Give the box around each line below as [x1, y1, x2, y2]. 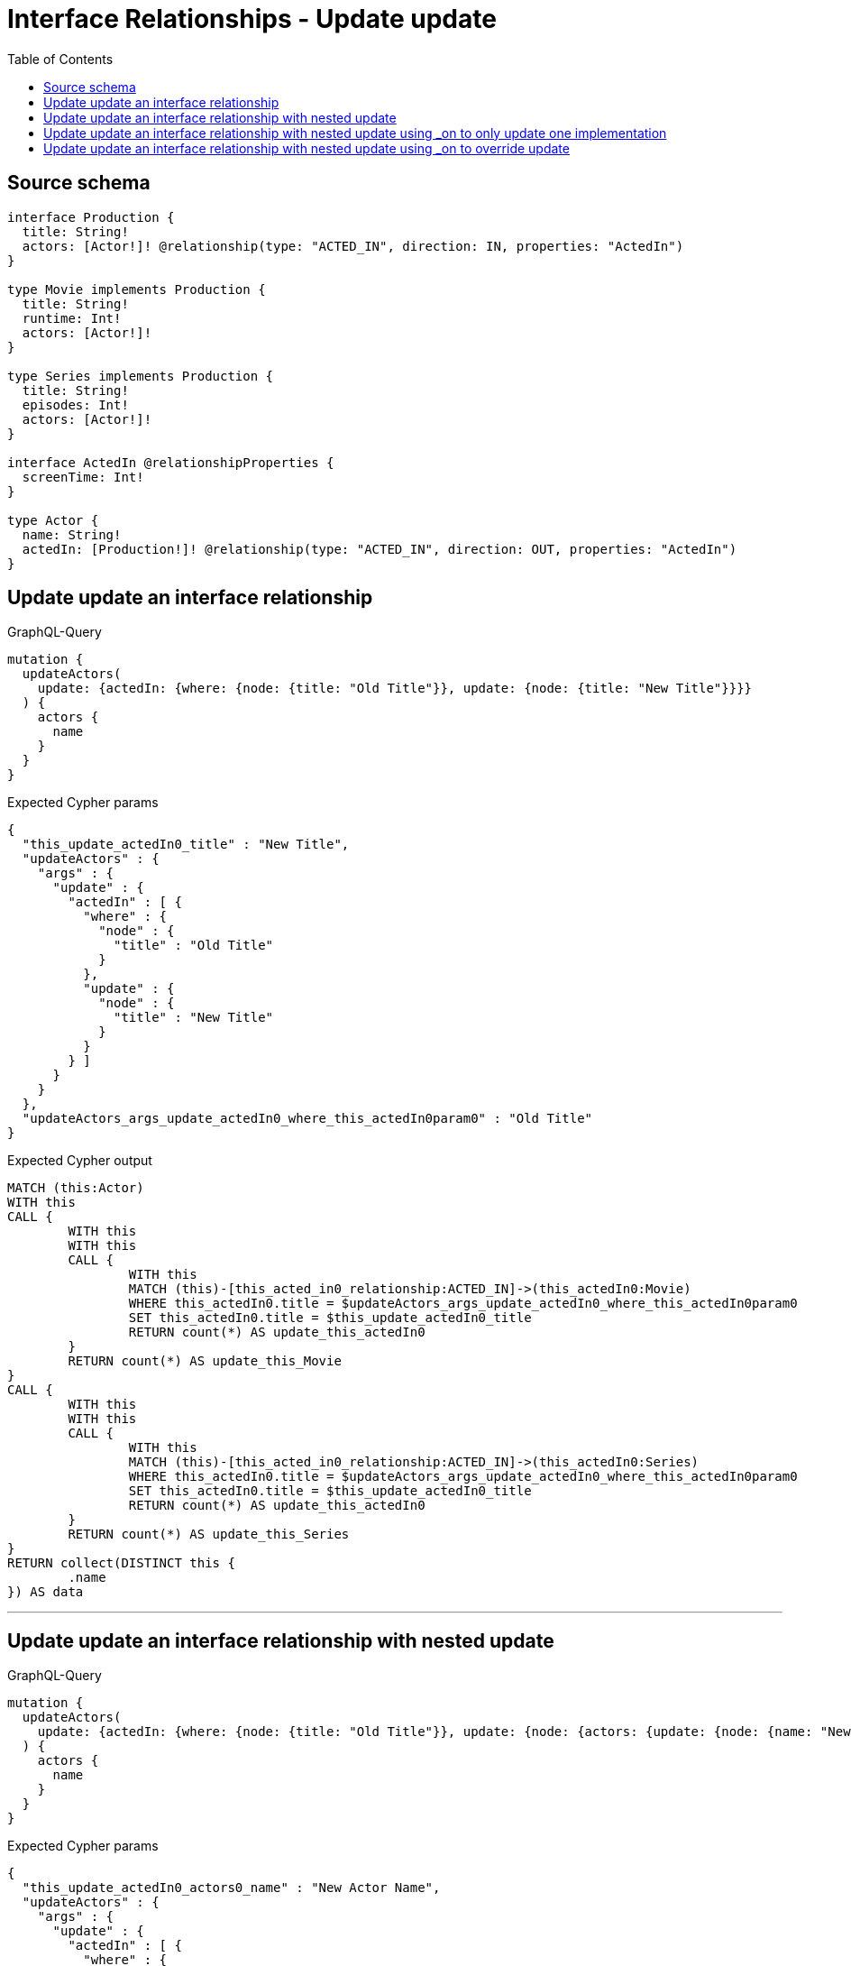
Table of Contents [7, 51, 114, 67]
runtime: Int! [22, 310, 122, 326]
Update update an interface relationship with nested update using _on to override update [43, 140, 570, 156]
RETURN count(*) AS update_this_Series [68, 1527, 350, 1542]
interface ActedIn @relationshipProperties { [7, 455, 334, 470]
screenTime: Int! [22, 469, 144, 484]
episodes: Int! [22, 397, 129, 412]
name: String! [22, 527, 122, 542]
